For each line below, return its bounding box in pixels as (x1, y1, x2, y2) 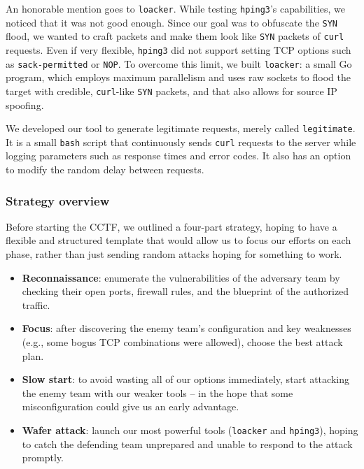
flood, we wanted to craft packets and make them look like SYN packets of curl (6, 29, 344, 43)
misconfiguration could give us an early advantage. (22, 399, 239, 414)
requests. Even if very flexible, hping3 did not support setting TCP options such (6, 42, 351, 57)
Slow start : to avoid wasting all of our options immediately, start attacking (22, 372, 349, 387)
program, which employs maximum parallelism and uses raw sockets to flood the (6, 70, 351, 85)
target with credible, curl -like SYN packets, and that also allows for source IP (6, 83, 337, 98)
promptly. (22, 450, 64, 465)
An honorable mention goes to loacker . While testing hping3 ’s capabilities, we (6, 1, 346, 15)
